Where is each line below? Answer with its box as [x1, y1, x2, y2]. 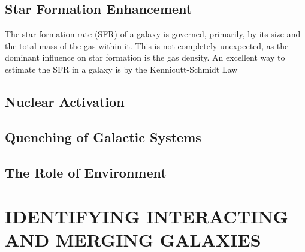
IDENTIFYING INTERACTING [5, 204, 288, 229]
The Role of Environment [5, 163, 167, 181]
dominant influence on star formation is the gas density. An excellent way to [5, 51, 285, 64]
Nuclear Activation [5, 92, 125, 110]
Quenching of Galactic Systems [5, 127, 201, 146]
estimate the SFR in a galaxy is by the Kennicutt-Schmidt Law [5, 62, 238, 75]
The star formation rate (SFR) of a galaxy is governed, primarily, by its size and [5, 28, 301, 40]
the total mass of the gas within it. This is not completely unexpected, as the [5, 39, 289, 52]
